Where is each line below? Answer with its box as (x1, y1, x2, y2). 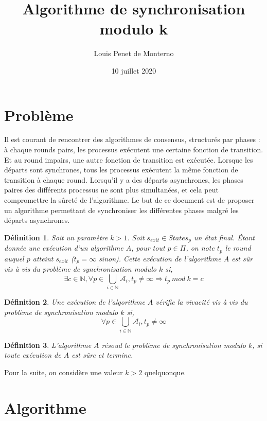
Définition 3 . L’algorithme (4, 339, 92, 350)
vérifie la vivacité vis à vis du (155, 296, 248, 307)
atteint (32, 253, 54, 264)
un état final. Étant (194, 232, 255, 242)
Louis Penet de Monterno (94, 48, 174, 59)
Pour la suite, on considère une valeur (4, 366, 123, 377)
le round (225, 242, 251, 253)
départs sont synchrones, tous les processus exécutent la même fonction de (4, 164, 238, 175)
